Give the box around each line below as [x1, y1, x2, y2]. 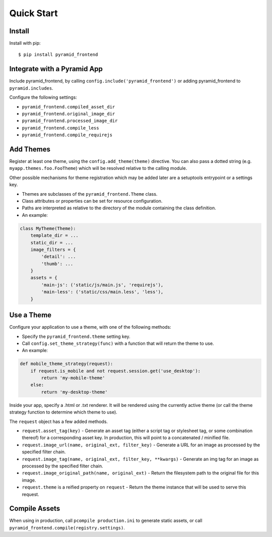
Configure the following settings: [9, 94, 78, 100]
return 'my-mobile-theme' [41, 375, 105, 381]
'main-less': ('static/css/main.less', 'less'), [41, 289, 164, 295]
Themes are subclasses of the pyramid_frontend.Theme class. [22, 191, 158, 197]
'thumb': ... [41, 261, 74, 267]
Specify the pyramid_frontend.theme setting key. [22, 333, 130, 339]
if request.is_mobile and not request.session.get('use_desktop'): [30, 368, 201, 374]
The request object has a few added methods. [9, 419, 108, 425]
